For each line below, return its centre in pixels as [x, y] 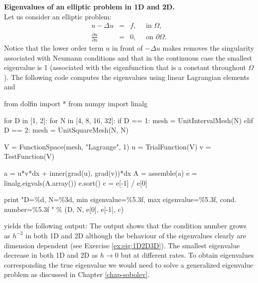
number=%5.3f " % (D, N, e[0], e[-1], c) [64, 209]
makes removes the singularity [208, 48]
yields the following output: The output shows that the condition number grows [125, 226]
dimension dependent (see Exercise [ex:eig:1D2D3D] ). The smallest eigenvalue [122, 245]
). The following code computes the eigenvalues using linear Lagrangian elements [127, 77]
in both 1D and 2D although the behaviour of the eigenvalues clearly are [136, 235]
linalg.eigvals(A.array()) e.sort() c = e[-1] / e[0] [76, 182]
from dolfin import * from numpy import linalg [76, 104]
